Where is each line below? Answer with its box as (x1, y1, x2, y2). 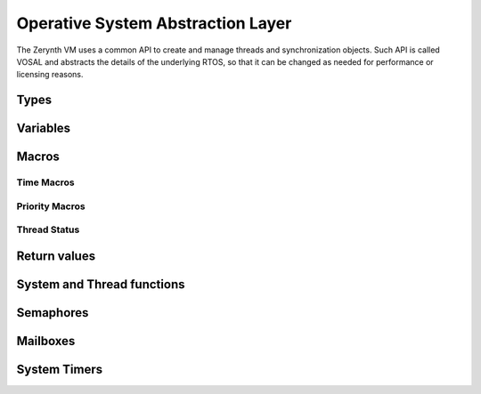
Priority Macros (16, 200, 86, 213)
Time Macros (16, 176, 75, 189)
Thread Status (16, 223, 80, 236)
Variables (16, 121, 71, 136)
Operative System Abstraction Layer (16, 13, 292, 33)
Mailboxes (16, 334, 76, 349)
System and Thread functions (16, 277, 185, 292)
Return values (16, 248, 96, 263)
